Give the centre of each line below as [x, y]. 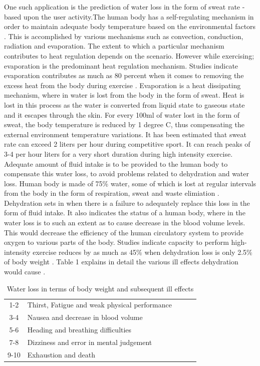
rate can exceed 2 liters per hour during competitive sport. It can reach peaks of [127, 144]
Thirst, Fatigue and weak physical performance [99, 305]
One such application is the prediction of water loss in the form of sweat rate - [124, 7]
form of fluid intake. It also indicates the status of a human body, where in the [125, 213]
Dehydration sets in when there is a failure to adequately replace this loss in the [127, 203]
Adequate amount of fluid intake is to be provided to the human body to [116, 163]
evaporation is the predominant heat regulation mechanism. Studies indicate [121, 65]
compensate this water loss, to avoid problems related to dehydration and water [127, 173]
